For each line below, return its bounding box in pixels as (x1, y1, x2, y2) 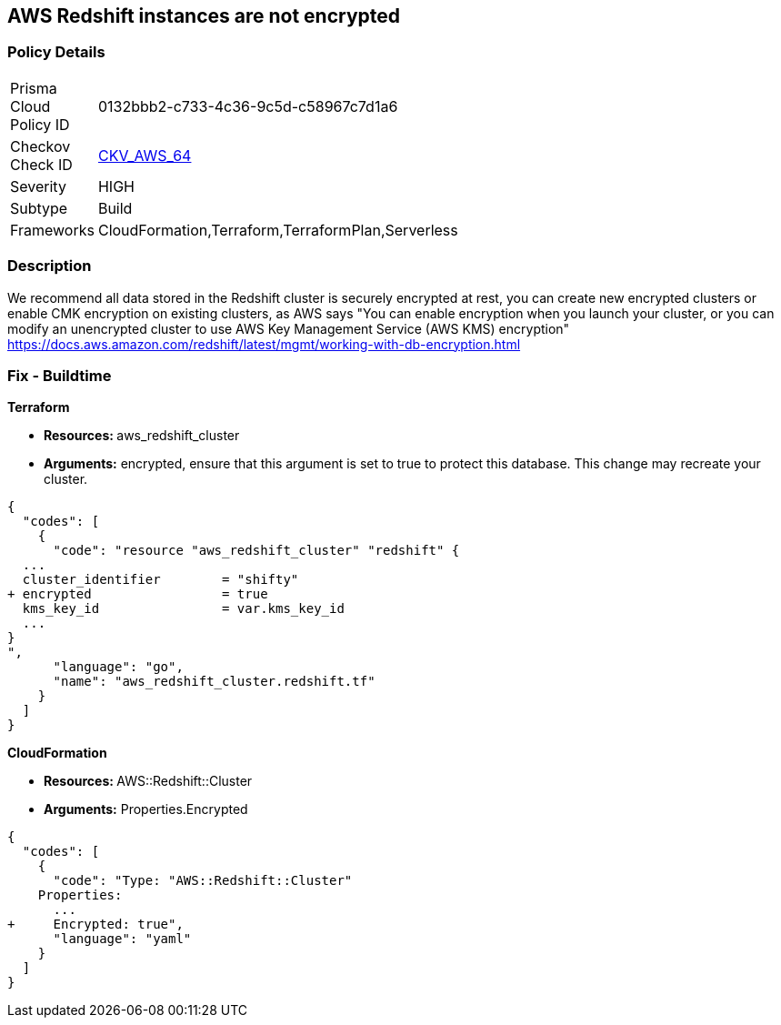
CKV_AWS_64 (97, 146, 192, 165)
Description (7, 256, 92, 276)
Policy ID (10, 115, 70, 134)
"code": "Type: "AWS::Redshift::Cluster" (53, 873, 353, 889)
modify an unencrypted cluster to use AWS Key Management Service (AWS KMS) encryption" (7, 320, 570, 337)
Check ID (10, 155, 73, 174)
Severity (10, 176, 66, 196)
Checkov (10, 136, 71, 156)
